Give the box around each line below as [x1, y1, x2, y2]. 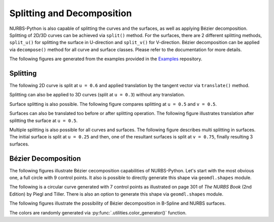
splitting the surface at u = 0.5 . [9, 117, 78, 124]
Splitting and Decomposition [9, 8, 132, 19]
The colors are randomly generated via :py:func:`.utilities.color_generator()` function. [9, 209, 187, 215]
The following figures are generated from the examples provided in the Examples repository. [9, 56, 202, 62]
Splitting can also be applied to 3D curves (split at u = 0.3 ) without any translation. [9, 92, 185, 98]
